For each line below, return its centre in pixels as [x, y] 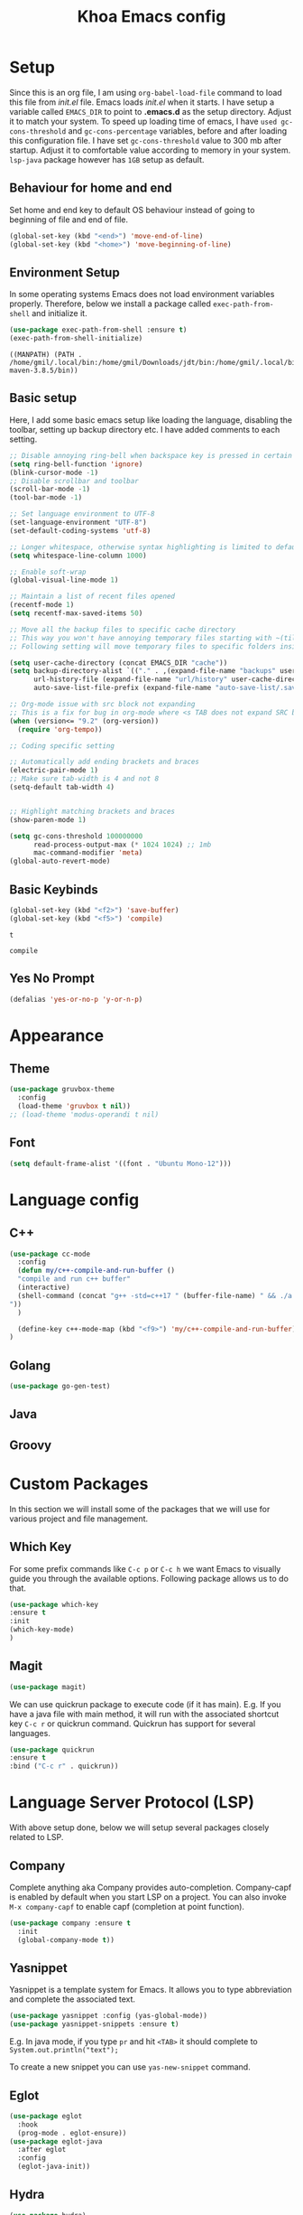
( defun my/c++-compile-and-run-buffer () [96, 1271]
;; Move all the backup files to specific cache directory [123, 630]
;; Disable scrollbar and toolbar [74, 481]
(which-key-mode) [42, 1630]
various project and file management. [79, 1519]
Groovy [31, 1445]
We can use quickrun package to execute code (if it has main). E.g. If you [145, 1704]
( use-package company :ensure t [70, 1923]
